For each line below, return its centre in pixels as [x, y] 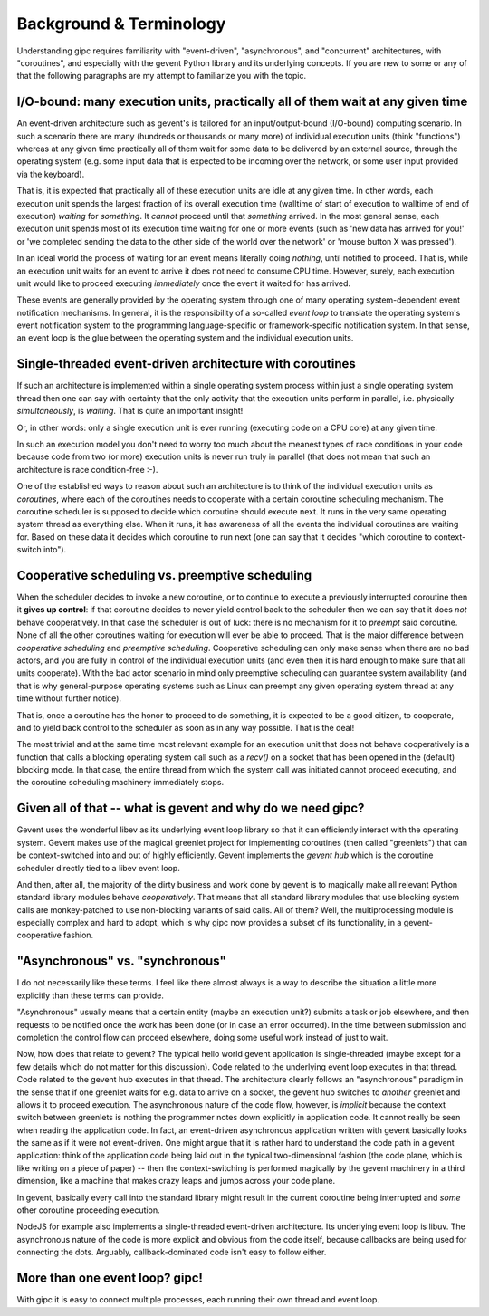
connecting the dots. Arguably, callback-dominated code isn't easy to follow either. [172, 1252]
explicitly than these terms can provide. [91, 995]
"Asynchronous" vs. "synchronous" [121, 961]
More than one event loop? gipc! [110, 1278]
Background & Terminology [121, 24]
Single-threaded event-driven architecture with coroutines [187, 364]
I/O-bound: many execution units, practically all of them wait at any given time [242, 102]
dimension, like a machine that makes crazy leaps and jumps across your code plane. [176, 1181]
